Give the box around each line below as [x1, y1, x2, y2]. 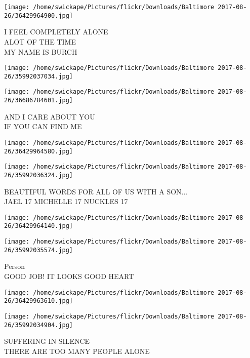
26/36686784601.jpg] [4, 97, 73, 104]
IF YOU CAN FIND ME [4, 121, 82, 132]
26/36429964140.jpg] [4, 222, 73, 230]
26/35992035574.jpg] [4, 246, 73, 254]
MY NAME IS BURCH [4, 46, 77, 57]
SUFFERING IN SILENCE [4, 336, 90, 346]
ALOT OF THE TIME [4, 36, 76, 47]
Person [4, 261, 25, 271]
